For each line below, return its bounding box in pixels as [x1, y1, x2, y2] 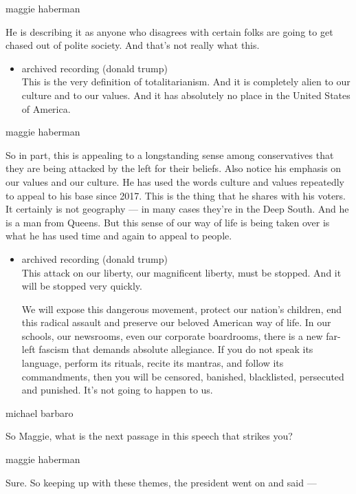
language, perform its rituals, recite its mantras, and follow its [21, 356, 284, 370]
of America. [21, 101, 71, 116]
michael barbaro [5, 405, 74, 420]
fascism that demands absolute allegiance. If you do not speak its [38, 342, 313, 356]
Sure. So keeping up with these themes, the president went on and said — [5, 475, 317, 489]
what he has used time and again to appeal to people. [5, 228, 232, 243]
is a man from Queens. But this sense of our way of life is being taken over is [5, 215, 330, 229]
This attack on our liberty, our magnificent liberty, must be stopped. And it [21, 265, 342, 279]
